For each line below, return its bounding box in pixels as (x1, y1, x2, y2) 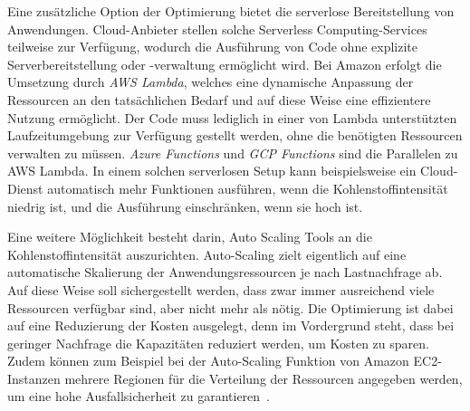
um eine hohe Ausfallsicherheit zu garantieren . (7, 387, 271, 406)
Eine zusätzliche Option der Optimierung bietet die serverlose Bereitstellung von (7, 2, 455, 20)
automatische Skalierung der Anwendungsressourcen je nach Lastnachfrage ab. (7, 263, 443, 282)
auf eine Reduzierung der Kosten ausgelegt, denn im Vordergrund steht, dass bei (7, 316, 455, 335)
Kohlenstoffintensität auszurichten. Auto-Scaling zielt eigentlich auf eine (7, 244, 407, 263)
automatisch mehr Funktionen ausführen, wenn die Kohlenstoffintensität (47, 178, 448, 197)
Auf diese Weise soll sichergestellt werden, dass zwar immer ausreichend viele (7, 280, 435, 299)
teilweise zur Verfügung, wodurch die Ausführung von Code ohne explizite (7, 37, 418, 56)
